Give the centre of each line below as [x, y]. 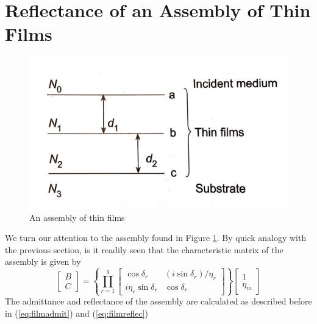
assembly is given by [43, 261]
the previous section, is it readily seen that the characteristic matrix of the [144, 249]
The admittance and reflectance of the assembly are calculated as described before [158, 301]
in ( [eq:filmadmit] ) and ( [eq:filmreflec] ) [77, 313]
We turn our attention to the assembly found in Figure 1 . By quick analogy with [156, 238]
